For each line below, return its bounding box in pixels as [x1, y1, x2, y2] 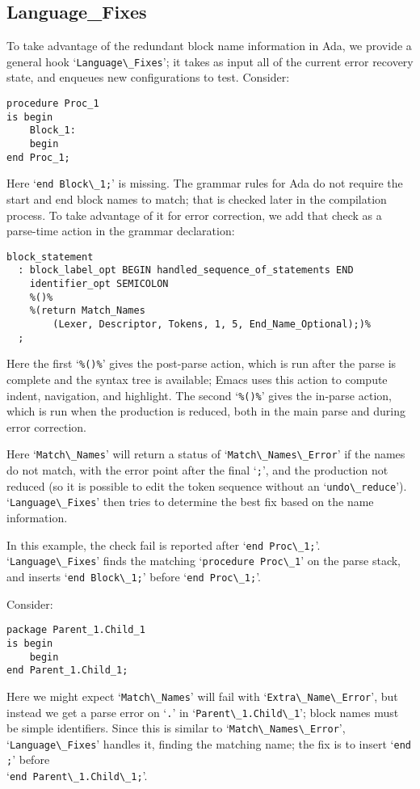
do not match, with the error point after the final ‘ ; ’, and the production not [6, 462, 388, 479]
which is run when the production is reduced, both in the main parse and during [6, 403, 405, 420]
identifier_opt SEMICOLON [29, 278, 169, 290]
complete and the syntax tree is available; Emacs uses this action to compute [6, 371, 388, 388]
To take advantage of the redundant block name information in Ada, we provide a [6, 37, 412, 54]
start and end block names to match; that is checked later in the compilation [6, 190, 387, 207]
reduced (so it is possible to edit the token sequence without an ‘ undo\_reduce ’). [6, 477, 407, 494]
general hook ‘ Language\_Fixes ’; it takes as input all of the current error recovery [6, 53, 414, 70]
